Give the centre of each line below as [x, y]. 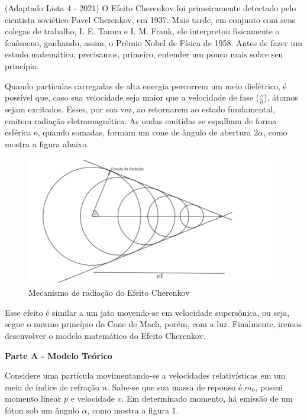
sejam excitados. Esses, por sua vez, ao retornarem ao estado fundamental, [140, 109]
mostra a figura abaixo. [47, 143]
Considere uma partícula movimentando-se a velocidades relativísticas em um [145, 375]
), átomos [281, 97]
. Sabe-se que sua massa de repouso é [174, 387]
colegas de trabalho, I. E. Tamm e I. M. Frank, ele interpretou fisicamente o [142, 31]
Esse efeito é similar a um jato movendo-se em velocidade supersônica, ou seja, [147, 312]
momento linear [33, 398]
